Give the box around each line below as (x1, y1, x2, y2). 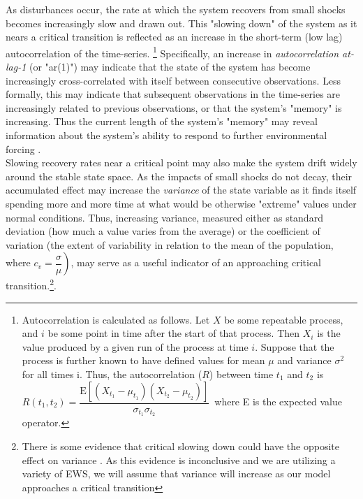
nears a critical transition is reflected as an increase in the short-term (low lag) (6, 29, 343, 44)
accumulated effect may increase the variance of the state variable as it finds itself (6, 182, 357, 197)
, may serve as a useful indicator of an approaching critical (71, 255, 321, 270)
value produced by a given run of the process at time (22, 339, 249, 354)
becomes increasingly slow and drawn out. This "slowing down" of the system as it (6, 15, 357, 30)
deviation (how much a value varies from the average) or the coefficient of (6, 224, 320, 238)
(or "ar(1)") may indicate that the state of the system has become (29, 59, 311, 74)
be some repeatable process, (224, 312, 343, 326)
